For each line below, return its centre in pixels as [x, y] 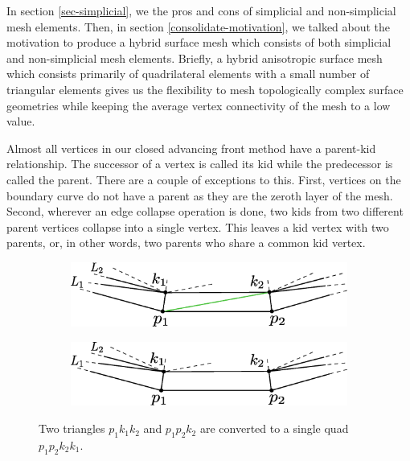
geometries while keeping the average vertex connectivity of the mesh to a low [199, 105]
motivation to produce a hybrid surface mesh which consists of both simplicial [199, 42]
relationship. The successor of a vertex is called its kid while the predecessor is [200, 164]
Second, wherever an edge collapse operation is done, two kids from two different [205, 211]
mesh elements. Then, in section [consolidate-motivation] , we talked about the [199, 26]
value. [21, 121]
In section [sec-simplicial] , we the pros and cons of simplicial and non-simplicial [201, 10]
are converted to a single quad [274, 428]
